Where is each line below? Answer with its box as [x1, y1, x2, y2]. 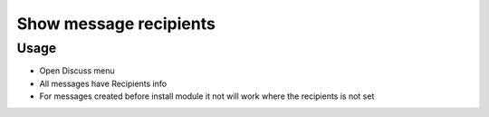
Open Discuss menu [39, 65, 115, 76]
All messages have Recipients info [39, 78, 168, 89]
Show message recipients [16, 14, 216, 34]
